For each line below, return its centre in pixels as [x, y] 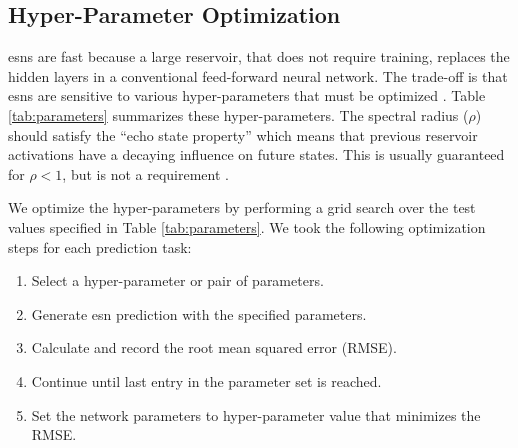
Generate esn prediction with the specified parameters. [199, 313]
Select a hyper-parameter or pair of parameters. [177, 280]
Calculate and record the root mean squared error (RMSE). [214, 347]
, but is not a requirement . [145, 173]
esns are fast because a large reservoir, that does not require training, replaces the [259, 56]
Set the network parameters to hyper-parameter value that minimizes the [256, 414]
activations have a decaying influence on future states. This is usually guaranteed [256, 154]
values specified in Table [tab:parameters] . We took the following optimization [247, 226]
